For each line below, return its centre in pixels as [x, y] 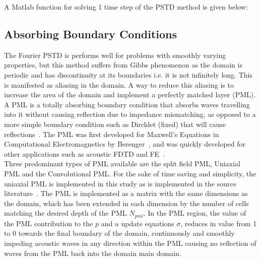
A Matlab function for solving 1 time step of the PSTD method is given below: [126, 7]
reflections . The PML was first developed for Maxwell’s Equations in [112, 134]
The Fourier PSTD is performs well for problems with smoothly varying [115, 55]
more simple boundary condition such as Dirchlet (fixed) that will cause [115, 124]
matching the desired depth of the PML [66, 213]
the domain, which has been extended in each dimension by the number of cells [126, 203]
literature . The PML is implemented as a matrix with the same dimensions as [126, 193]
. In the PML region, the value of [195, 213]
